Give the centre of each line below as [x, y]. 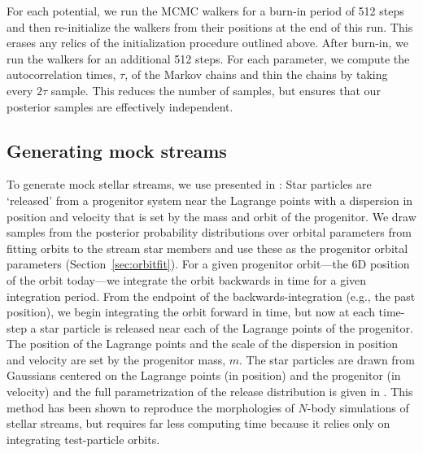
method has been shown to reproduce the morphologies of [150, 407]
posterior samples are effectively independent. [120, 106]
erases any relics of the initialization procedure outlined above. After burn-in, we [207, 43]
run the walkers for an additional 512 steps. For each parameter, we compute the [208, 58]
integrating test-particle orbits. [83, 439]
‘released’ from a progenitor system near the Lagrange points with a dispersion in [210, 200]
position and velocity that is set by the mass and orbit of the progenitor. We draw [211, 216]
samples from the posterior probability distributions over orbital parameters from [209, 232]
